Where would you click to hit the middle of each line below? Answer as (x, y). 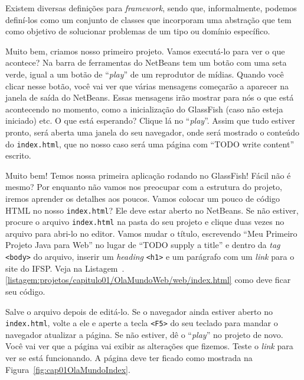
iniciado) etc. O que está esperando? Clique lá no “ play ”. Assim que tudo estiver (150, 120)
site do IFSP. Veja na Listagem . (65, 268)
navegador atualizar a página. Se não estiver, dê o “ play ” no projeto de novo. (144, 334)
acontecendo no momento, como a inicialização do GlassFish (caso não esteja (144, 109)
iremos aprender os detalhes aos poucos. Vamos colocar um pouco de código (143, 198)
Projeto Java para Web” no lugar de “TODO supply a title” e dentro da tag (143, 245)
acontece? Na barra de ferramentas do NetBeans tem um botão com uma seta (146, 62)
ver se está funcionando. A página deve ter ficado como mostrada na (129, 357)
